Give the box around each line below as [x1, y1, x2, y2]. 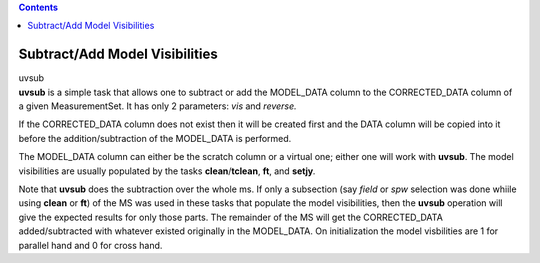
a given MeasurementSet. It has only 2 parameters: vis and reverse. [18, 100, 297, 112]
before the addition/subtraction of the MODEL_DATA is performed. [18, 132, 292, 144]
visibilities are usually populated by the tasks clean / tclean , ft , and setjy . [18, 165, 317, 177]
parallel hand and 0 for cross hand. [18, 239, 163, 251]
